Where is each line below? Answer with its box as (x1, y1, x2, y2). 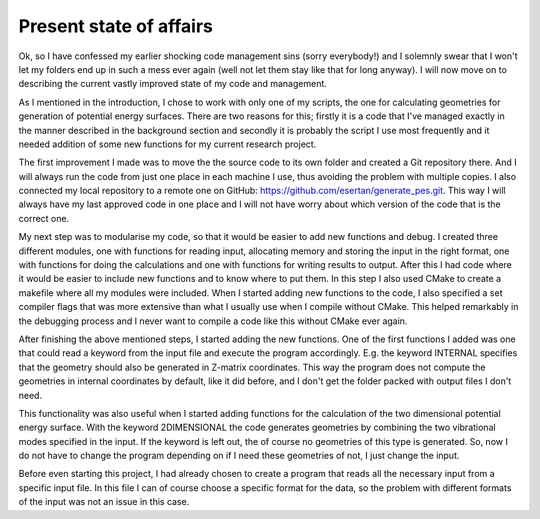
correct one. (18, 212, 70, 224)
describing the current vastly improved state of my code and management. (18, 78, 327, 90)
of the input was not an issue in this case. (18, 496, 190, 508)
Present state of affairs (18, 15, 214, 37)
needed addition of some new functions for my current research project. (18, 138, 317, 150)
